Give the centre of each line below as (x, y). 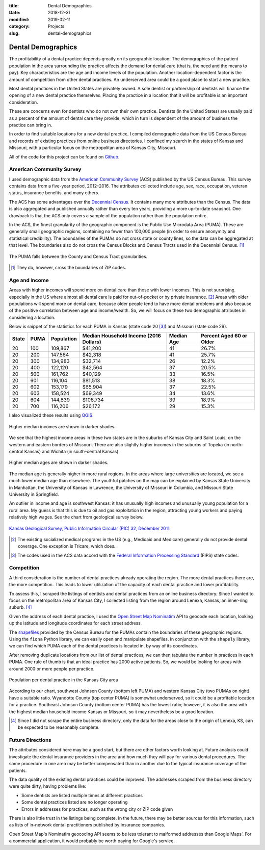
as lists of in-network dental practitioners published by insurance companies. (87, 825)
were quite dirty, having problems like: (48, 786)
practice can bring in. (31, 125)
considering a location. (32, 317)
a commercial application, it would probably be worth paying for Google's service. (92, 841)
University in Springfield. (34, 494)
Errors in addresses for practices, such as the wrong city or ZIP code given (97, 809)
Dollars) (92, 342)
